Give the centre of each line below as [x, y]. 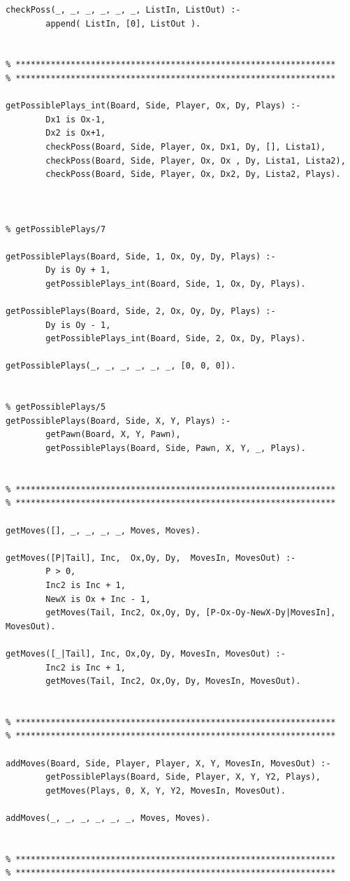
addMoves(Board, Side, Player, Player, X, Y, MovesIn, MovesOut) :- [168, 763]
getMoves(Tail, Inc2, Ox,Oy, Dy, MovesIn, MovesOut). [173, 681]
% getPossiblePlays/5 [56, 407]
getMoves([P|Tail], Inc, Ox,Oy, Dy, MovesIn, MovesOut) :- [151, 558]
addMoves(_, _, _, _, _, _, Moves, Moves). [108, 818]
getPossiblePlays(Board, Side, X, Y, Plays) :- [118, 421]
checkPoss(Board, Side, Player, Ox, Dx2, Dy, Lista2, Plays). [193, 174]
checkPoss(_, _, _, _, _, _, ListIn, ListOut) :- [123, 10]
